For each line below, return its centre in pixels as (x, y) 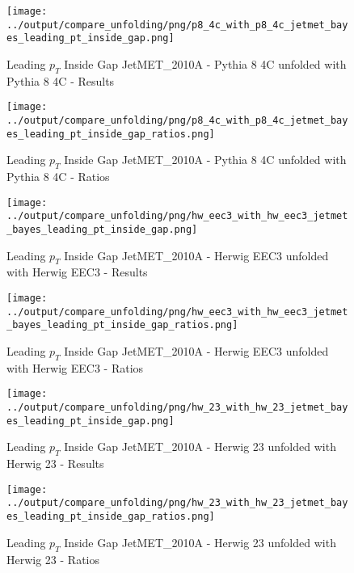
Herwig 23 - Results (55, 463)
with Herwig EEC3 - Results (77, 272)
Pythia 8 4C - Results (61, 80)
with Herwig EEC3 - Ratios (75, 367)
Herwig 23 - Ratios (53, 559)
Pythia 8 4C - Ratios (58, 177)
